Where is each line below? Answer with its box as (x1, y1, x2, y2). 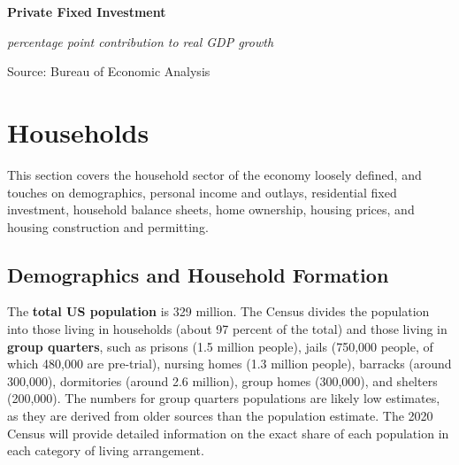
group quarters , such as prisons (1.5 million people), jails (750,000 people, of (7, 337, 433, 355)
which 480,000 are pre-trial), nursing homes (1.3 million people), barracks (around (7, 354, 452, 373)
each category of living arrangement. (7, 441, 204, 460)
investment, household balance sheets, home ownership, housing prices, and (7, 200, 415, 219)
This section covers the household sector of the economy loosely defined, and (7, 165, 422, 183)
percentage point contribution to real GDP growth (7, 32, 274, 50)
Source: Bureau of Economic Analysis (7, 62, 210, 81)
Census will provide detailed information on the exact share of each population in (7, 423, 449, 442)
